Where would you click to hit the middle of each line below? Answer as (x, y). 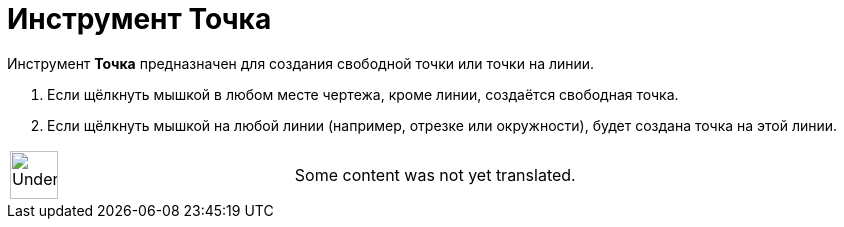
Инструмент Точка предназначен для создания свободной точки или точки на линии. (301, 63)
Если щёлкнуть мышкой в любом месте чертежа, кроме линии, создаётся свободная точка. (363, 94)
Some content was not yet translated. (435, 174)
